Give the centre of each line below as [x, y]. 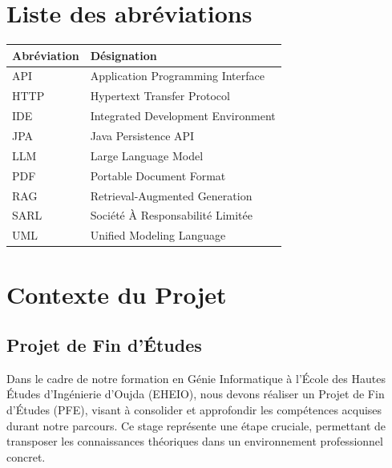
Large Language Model [147, 155]
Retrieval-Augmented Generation [171, 195]
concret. [26, 456]
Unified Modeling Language [158, 235]
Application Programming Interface [177, 76]
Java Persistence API [142, 135]
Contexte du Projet [117, 294]
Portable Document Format [158, 175]
